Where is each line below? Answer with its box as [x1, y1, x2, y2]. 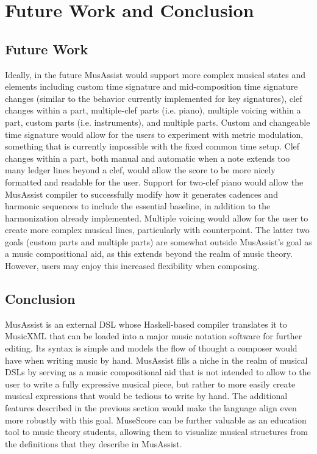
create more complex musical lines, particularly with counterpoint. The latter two [5, 223, 310, 236]
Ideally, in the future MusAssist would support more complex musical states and [5, 68, 306, 81]
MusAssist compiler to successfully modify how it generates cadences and [5, 187, 278, 200]
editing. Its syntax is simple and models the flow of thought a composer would [5, 342, 297, 355]
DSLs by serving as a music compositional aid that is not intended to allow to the [5, 366, 311, 378]
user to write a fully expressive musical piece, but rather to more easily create [5, 377, 296, 390]
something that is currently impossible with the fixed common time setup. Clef [5, 140, 300, 153]
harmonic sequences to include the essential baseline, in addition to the [5, 200, 271, 212]
